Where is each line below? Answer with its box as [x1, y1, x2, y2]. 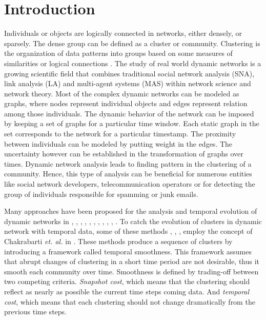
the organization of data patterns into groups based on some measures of [4, 48, 233, 58]
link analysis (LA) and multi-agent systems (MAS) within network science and [4, 78, 251, 89]
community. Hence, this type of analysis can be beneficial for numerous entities [4, 168, 252, 179]
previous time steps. [4, 306, 67, 317]
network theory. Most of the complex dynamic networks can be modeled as [4, 88, 239, 98]
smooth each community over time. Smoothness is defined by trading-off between [4, 266, 259, 276]
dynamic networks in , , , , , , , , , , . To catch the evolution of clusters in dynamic [4, 215, 262, 226]
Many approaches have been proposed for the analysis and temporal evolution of [4, 206, 257, 216]
